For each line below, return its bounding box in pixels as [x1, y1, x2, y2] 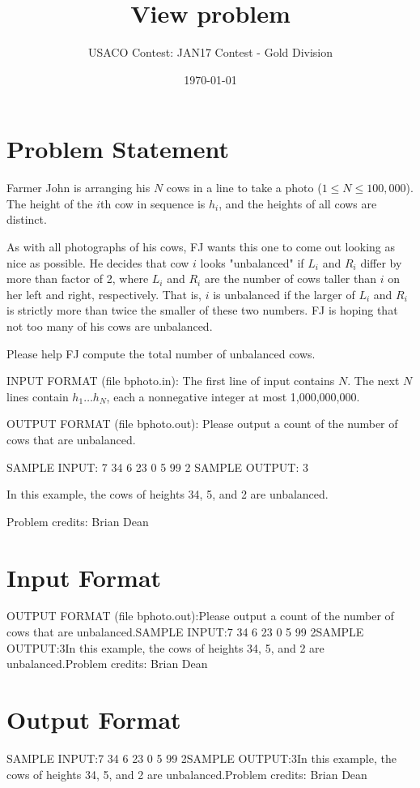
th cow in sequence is [100, 195, 206, 212]
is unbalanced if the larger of [213, 285, 355, 302]
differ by [360, 254, 402, 271]
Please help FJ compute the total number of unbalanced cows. [6, 345, 316, 362]
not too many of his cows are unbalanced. [6, 318, 213, 334]
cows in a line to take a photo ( [166, 179, 322, 196]
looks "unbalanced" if [200, 254, 304, 271]
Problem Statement [6, 132, 229, 165]
